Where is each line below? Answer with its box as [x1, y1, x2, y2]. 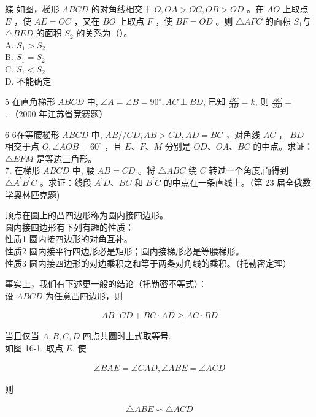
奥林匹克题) [13, 188, 60, 201]
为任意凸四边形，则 [45, 289, 123, 302]
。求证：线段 [40, 175, 92, 188]
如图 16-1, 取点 [5, 341, 63, 354]
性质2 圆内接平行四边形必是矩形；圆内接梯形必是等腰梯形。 [5, 244, 244, 257]
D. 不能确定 [5, 74, 52, 87]
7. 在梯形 [5, 164, 40, 177]
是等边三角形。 [36, 151, 97, 164]
